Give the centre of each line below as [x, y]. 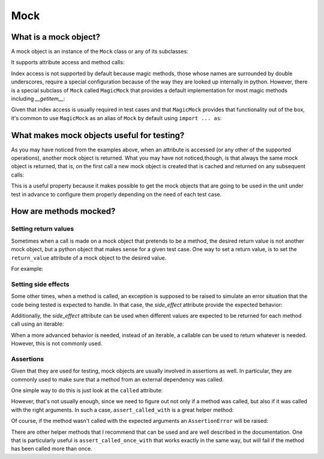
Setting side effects [40, 284]
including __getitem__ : [38, 99]
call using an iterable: [37, 324]
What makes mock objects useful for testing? [98, 135]
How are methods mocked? [63, 211]
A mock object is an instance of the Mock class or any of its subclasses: [100, 52]
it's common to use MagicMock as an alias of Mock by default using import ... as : [116, 118]
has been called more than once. [52, 449]
